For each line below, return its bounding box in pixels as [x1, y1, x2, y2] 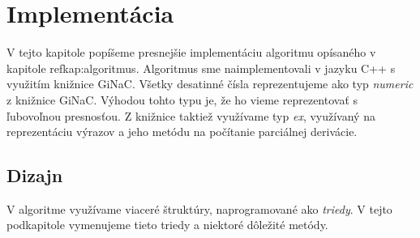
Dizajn [6, 163, 63, 188]
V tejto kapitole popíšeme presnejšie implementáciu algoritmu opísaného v [6, 44, 376, 61]
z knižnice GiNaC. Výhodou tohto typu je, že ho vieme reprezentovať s [6, 91, 358, 108]
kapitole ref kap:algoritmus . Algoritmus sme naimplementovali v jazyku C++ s [6, 59, 396, 76]
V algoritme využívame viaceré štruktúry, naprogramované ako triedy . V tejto [6, 200, 392, 217]
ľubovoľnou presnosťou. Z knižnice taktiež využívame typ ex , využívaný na [6, 107, 375, 124]
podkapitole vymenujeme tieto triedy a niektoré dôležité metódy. [6, 216, 328, 233]
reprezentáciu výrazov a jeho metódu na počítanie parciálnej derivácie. [6, 123, 358, 140]
